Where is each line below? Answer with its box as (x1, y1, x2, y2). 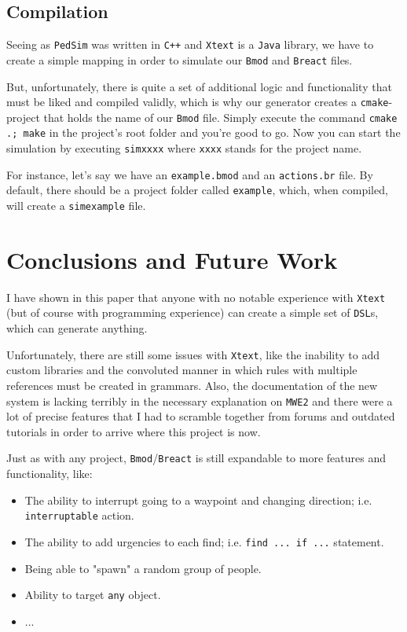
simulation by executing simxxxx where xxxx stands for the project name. (6, 140, 362, 156)
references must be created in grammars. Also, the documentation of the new (6, 377, 378, 393)
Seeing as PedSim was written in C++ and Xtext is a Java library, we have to (6, 36, 374, 53)
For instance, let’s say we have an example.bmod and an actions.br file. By (6, 166, 373, 182)
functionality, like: (6, 465, 93, 482)
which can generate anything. (6, 320, 148, 336)
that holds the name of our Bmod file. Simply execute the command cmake (43, 108, 398, 125)
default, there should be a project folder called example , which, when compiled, (6, 182, 388, 198)
